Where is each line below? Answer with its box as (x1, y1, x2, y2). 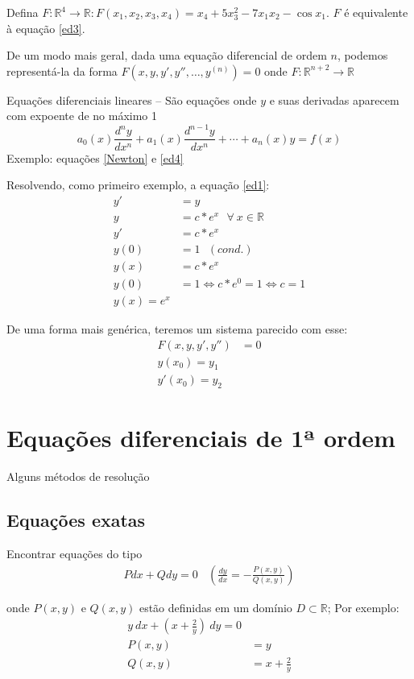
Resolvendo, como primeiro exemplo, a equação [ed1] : (6, 176, 270, 193)
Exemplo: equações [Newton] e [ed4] (6, 149, 184, 166)
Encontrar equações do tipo (6, 545, 143, 562)
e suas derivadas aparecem (269, 91, 400, 108)
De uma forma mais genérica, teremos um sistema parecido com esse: (6, 321, 348, 337)
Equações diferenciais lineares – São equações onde (6, 91, 257, 108)
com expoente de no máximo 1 (6, 107, 158, 124)
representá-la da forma (6, 62, 118, 79)
